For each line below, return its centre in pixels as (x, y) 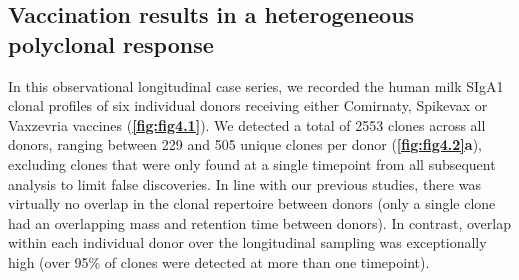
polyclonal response (111, 43)
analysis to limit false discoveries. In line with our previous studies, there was (244, 183)
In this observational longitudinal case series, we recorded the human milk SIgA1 (256, 85)
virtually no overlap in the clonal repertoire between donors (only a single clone (252, 203)
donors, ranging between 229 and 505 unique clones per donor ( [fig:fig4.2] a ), (245, 144)
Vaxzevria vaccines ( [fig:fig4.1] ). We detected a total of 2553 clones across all (247, 124)
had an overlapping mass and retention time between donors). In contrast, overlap (259, 222)
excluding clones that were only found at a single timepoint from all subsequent (252, 163)
